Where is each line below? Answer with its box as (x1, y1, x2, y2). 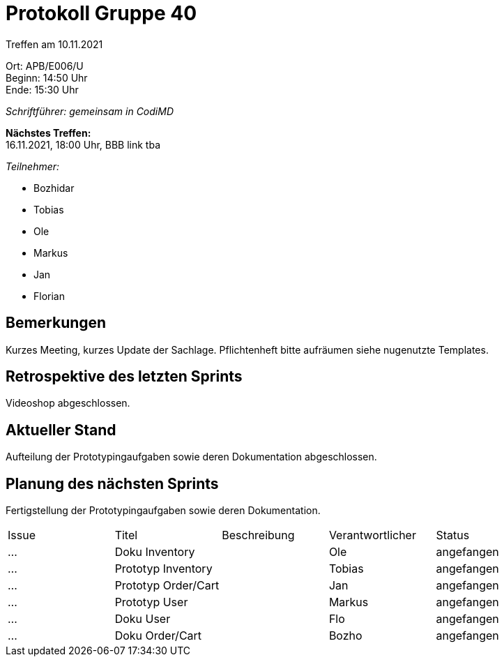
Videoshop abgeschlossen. (6, 397, 130, 409)
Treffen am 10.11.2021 (6, 38, 103, 50)
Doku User (114, 612, 171, 626)
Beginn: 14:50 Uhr (6, 71, 88, 84)
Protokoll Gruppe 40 (6, 1, 197, 25)
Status (436, 528, 470, 543)
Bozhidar (33, 181, 75, 194)
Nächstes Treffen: (6, 126, 91, 139)
